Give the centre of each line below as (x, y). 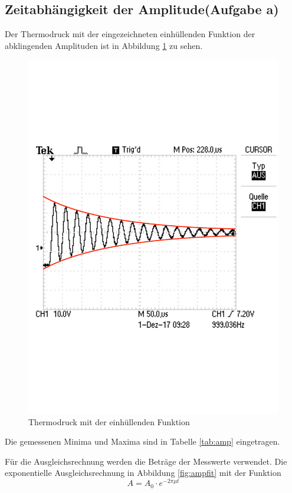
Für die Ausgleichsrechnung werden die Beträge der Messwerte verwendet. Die (146, 461)
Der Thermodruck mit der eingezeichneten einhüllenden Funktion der (130, 34)
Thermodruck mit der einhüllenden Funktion (109, 421)
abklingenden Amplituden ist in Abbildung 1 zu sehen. (104, 45)
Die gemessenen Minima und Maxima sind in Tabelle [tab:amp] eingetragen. (142, 441)
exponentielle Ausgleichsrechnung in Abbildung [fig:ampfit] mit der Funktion (143, 473)
